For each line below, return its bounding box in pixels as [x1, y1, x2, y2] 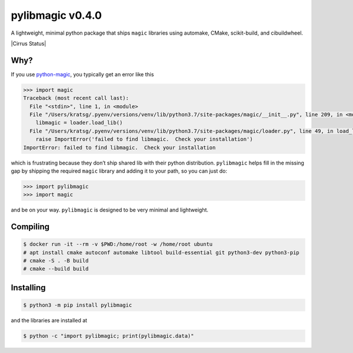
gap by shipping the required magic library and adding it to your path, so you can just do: [11, 167, 228, 174]
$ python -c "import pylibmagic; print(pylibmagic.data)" [23, 332, 194, 339]
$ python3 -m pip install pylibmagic [23, 302, 132, 308]
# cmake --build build [23, 265, 89, 273]
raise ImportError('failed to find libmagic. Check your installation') [35, 136, 253, 143]
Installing [11, 283, 46, 293]
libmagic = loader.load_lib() [35, 119, 123, 126]
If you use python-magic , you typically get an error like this [11, 70, 154, 78]
